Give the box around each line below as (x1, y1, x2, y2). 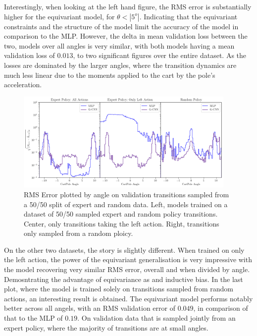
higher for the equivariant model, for (4, 11, 115, 21)
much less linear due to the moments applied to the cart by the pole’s (4, 69, 215, 80)
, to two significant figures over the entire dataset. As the (73, 50, 247, 60)
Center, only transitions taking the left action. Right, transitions (24, 218, 219, 228)
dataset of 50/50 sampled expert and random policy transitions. (24, 209, 218, 219)
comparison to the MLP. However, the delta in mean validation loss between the (4, 31, 248, 41)
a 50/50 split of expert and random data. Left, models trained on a (24, 199, 228, 209)
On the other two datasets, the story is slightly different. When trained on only (4, 244, 245, 255)
